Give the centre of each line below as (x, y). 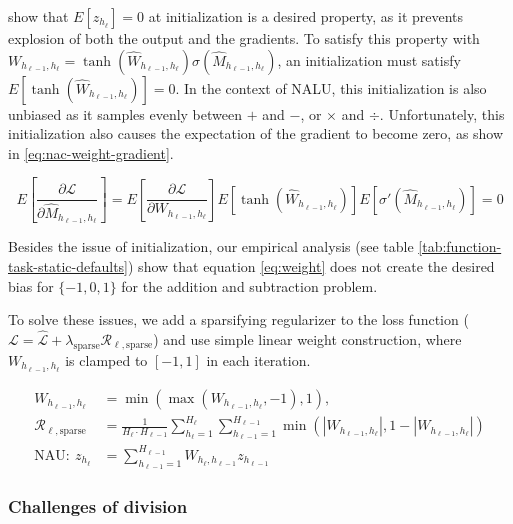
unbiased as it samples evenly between (125, 113)
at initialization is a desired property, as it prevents (306, 16)
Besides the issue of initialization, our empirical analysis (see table (211, 246)
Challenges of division (98, 506)
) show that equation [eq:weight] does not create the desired (311, 266)
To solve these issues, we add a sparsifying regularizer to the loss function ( (238, 319)
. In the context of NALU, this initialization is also (331, 87)
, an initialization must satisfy (369, 59)
